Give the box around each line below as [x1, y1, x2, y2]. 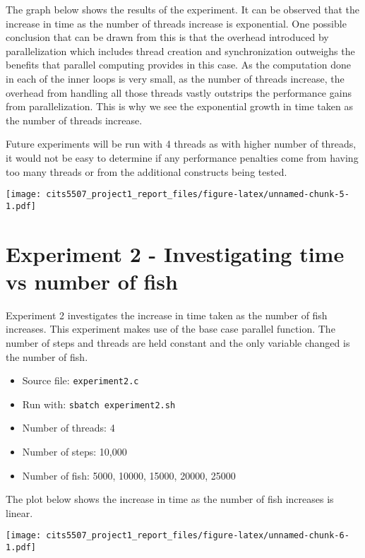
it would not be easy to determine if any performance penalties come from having [6, 150, 359, 165]
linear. [6, 505, 33, 520]
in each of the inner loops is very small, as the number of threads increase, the [6, 71, 345, 85]
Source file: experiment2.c [22, 373, 139, 388]
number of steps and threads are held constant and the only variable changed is [6, 335, 350, 350]
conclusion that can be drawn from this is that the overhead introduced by [6, 30, 329, 44]
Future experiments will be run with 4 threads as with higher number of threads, [6, 136, 357, 151]
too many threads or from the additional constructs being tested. [6, 164, 287, 179]
